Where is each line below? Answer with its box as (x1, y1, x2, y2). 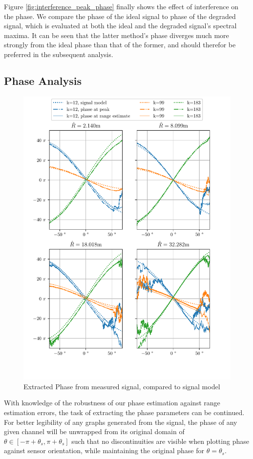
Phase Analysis (4, 73, 82, 88)
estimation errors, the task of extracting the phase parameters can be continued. (4, 407, 245, 417)
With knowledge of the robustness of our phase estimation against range (4, 398, 220, 408)
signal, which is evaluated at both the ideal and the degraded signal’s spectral (4, 20, 237, 31)
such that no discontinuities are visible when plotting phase (71, 436, 249, 446)
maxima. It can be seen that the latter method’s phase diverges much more (4, 30, 229, 40)
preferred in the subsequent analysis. (4, 49, 113, 59)
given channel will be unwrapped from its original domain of (4, 426, 185, 437)
